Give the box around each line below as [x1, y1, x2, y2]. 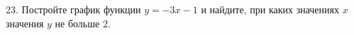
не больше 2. [55, 15, 111, 30]
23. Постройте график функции [6, 2, 141, 16]
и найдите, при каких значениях [201, 2, 339, 16]
